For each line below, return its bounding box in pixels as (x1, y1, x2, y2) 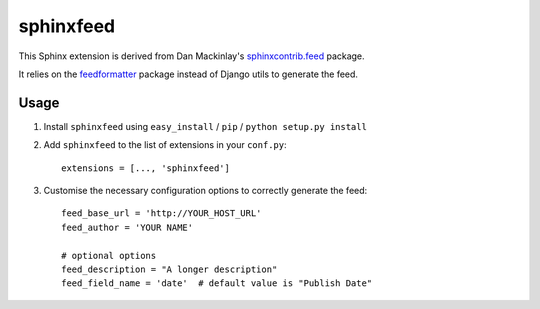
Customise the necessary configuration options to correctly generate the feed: (43, 185, 368, 197)
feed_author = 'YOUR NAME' (61, 221, 194, 233)
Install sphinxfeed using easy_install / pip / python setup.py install (43, 120, 367, 132)
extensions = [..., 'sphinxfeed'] (61, 162, 230, 174)
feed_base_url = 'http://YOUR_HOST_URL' (61, 208, 262, 219)
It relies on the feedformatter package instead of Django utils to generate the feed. (18, 68, 359, 80)
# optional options (61, 250, 157, 261)
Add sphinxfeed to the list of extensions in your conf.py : (43, 139, 287, 151)
